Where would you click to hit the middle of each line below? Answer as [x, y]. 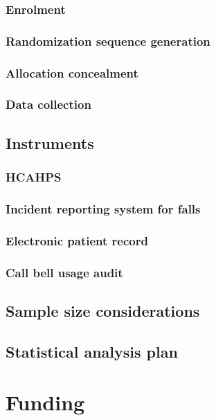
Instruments [50, 142]
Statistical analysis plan [92, 351]
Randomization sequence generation [108, 41]
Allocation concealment [72, 72]
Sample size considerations [103, 310]
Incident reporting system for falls [103, 208]
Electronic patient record [77, 240]
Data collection [48, 104]
